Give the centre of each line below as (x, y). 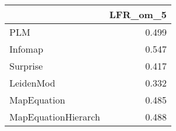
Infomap (26, 49)
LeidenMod (32, 83)
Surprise (26, 66)
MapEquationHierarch (55, 117)
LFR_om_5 (138, 14)
